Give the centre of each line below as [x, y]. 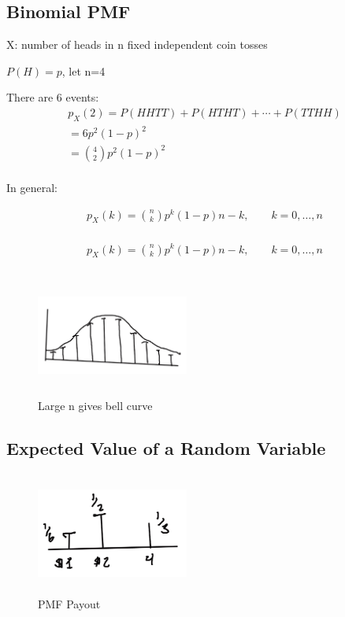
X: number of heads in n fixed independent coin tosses [137, 44]
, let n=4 [83, 70]
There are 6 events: [53, 97]
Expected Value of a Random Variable [166, 448]
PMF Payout [69, 603]
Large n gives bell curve [95, 406]
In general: [32, 187]
